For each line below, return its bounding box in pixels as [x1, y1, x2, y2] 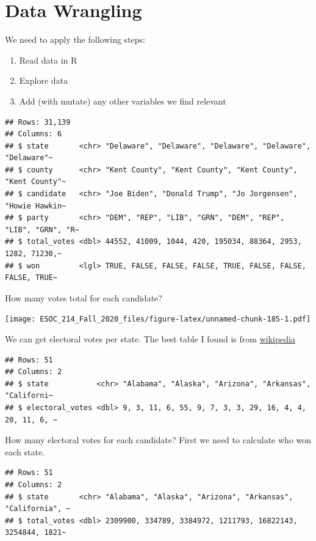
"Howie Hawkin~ [5, 201, 66, 210]
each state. [5, 445, 45, 458]
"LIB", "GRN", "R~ [5, 225, 79, 234]
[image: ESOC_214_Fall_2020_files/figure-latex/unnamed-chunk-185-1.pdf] [5, 315, 311, 324]
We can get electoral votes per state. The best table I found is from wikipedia [5, 333, 296, 345]
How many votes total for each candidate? [5, 291, 162, 304]
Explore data [19, 74, 68, 87]
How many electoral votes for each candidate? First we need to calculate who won [5, 433, 312, 446]
